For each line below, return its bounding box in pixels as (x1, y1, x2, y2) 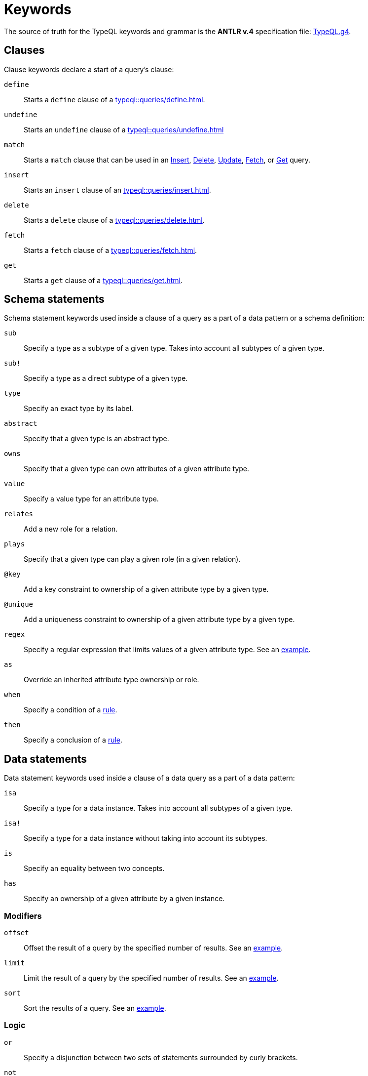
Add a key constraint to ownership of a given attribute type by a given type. (24, 585, 269, 594)
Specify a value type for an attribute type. (24, 495, 159, 503)
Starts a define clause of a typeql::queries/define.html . (24, 95, 205, 104)
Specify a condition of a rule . (24, 705, 117, 714)
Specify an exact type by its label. (24, 404, 134, 413)
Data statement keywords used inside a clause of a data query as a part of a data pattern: (4, 774, 295, 783)
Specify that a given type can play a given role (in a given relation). (24, 555, 241, 564)
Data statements (4, 752, 87, 765)
